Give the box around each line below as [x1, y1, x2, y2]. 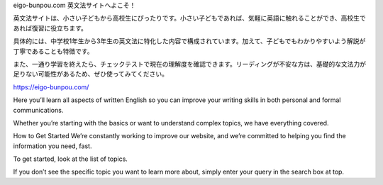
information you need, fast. [13, 142, 92, 150]
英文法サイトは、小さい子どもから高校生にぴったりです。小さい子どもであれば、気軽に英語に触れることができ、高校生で [13, 14, 366, 23]
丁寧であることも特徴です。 [13, 47, 94, 55]
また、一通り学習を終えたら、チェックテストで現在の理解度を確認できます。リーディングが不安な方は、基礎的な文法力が [13, 60, 367, 68]
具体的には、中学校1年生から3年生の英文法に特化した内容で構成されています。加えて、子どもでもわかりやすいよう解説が [13, 37, 366, 45]
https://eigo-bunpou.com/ [13, 82, 89, 91]
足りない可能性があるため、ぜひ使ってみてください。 [13, 69, 168, 78]
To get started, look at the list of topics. [13, 155, 128, 163]
